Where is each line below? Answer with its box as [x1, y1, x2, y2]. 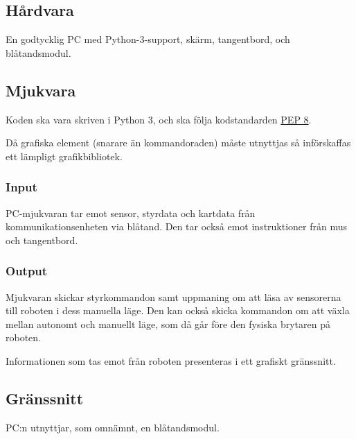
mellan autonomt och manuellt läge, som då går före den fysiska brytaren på [6, 316, 330, 331]
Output [6, 262, 48, 279]
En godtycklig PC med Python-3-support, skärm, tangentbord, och [6, 32, 290, 46]
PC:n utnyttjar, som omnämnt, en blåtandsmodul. [6, 420, 220, 434]
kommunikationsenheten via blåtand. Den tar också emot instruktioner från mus [6, 219, 348, 234]
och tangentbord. [6, 232, 78, 247]
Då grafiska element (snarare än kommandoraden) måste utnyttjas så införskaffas [6, 135, 351, 150]
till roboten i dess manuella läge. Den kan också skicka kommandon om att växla [6, 303, 350, 318]
